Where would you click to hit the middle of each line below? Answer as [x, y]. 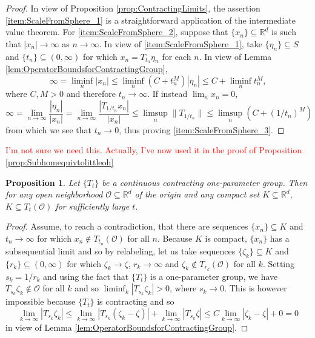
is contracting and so [136, 301]
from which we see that [49, 129]
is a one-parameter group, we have [214, 276]
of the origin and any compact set [197, 194]
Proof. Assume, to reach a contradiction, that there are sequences [127, 226]
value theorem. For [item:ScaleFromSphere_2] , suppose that [117, 32]
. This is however [256, 288]
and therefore [91, 94]
